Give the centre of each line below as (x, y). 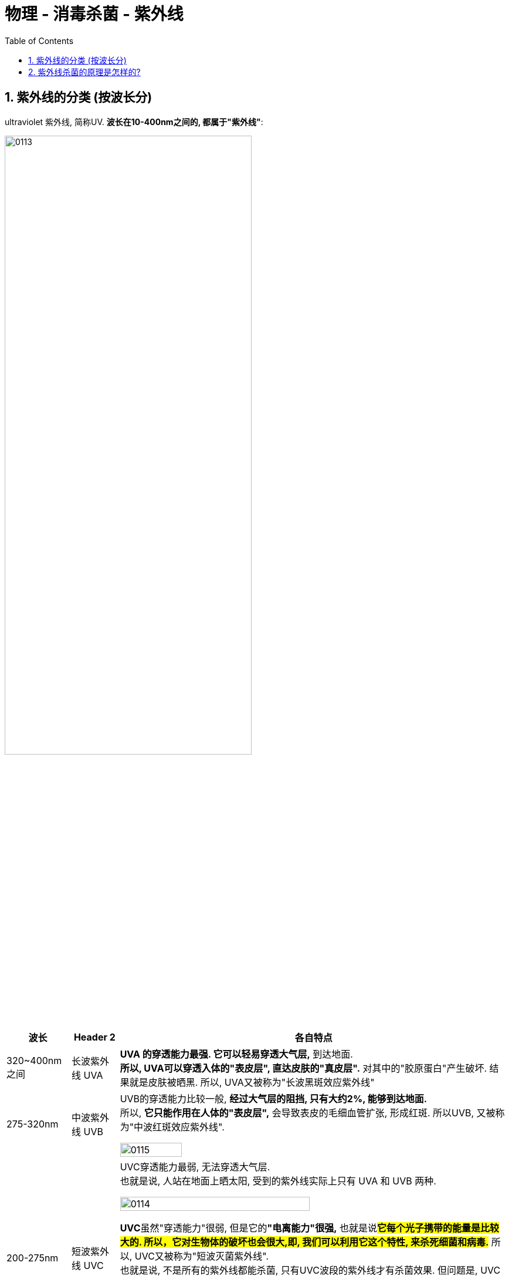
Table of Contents (39, 41)
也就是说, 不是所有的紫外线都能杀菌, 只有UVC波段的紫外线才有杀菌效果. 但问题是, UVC (310, 1270)
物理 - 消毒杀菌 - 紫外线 (94, 14)
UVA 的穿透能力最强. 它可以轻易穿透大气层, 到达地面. (236, 1054)
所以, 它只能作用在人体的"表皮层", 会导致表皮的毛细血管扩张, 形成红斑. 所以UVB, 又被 (308, 1113)
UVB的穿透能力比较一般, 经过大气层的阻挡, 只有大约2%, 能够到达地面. (274, 1098)
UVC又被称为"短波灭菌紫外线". (202, 1256)
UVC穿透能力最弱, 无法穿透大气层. (195, 1167)
